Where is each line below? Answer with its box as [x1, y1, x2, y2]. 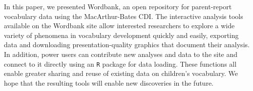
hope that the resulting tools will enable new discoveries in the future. [4, 77, 213, 88]
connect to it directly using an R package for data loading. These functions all [4, 58, 237, 69]
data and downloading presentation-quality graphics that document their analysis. [4, 39, 250, 50]
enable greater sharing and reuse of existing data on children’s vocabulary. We [4, 68, 238, 78]
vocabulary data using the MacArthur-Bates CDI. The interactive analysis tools [4, 11, 243, 21]
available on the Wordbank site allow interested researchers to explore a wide [4, 20, 235, 31]
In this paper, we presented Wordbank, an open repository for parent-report [4, 1, 232, 11]
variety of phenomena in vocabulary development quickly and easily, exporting [4, 30, 239, 40]
